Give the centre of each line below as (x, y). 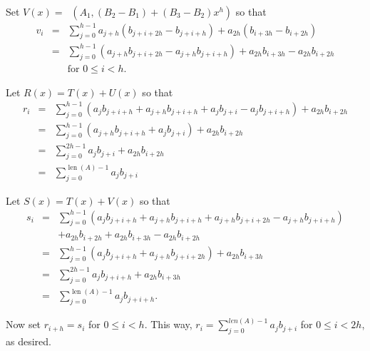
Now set (24, 324)
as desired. (29, 341)
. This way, (168, 324)
